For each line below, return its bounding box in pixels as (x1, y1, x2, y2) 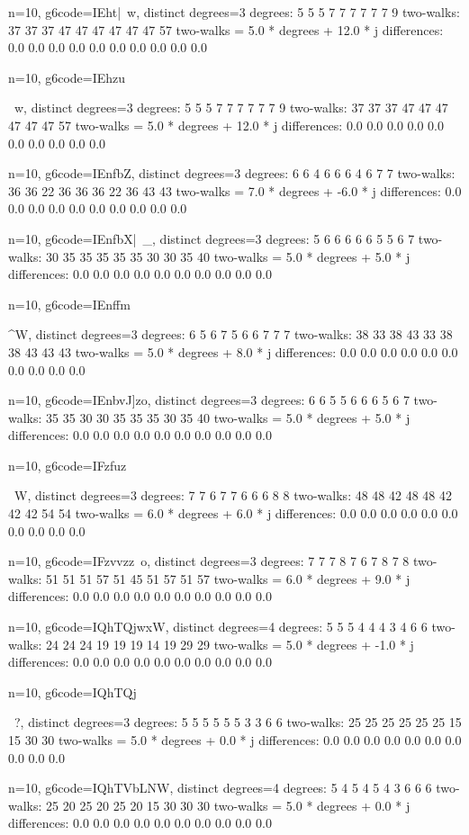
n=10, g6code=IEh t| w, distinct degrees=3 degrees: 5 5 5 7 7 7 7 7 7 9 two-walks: (8, 3, 460, 21)
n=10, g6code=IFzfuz (8, 455, 127, 474)
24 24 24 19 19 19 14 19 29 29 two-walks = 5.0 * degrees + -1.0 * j (46, 634, 414, 653)
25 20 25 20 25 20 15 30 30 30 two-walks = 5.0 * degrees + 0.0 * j (46, 795, 410, 814)
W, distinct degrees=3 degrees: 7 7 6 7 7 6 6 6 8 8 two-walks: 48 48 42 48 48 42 (14, 486, 452, 505)
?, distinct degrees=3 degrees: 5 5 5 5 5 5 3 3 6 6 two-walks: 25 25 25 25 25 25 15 (14, 713, 462, 732)
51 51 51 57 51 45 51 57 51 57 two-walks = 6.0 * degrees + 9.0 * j (46, 569, 410, 588)
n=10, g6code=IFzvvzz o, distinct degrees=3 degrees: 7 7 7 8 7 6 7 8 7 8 (8, 552, 410, 570)
